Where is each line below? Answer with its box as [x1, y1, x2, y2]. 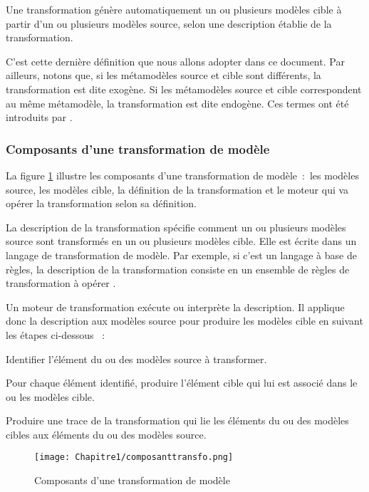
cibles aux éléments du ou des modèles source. [6, 426, 207, 441]
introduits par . [6, 110, 73, 125]
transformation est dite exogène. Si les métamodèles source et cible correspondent [6, 81, 362, 96]
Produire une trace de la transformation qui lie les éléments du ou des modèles [6, 413, 349, 428]
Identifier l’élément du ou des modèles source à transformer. [6, 351, 267, 366]
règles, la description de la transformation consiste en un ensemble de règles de [6, 261, 350, 276]
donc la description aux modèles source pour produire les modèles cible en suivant [6, 313, 363, 328]
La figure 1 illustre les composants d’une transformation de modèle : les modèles [6, 167, 359, 182]
